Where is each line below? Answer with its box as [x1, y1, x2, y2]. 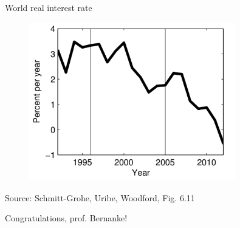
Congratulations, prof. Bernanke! [5, 212, 128, 224]
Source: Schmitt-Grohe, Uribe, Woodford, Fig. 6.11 [5, 191, 195, 204]
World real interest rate [5, 1, 92, 13]
